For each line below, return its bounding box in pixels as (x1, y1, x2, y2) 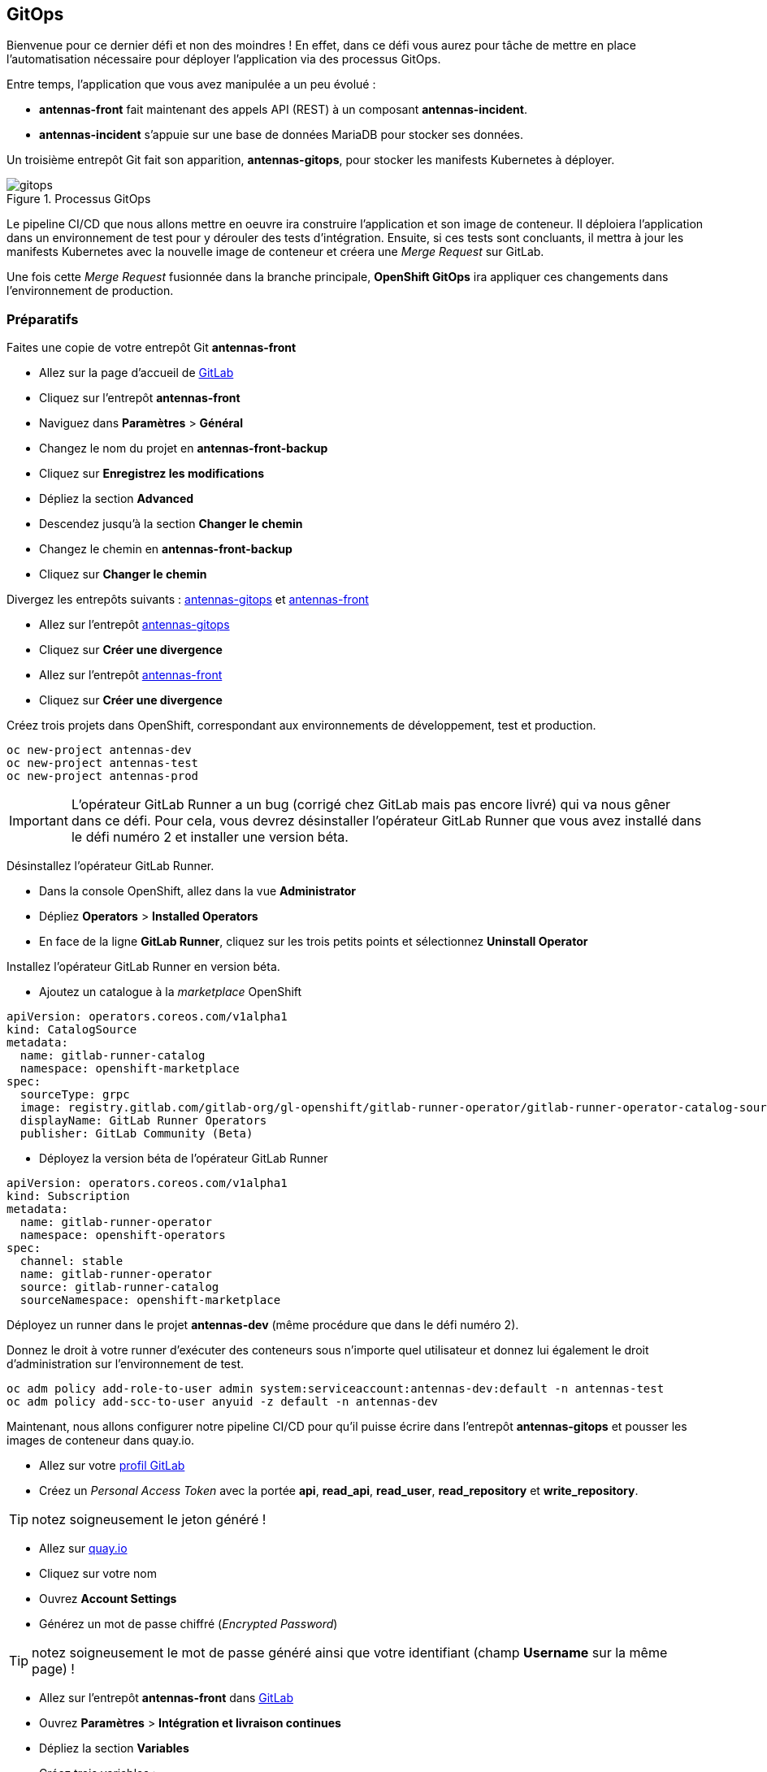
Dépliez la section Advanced (39, 492, 194, 506)
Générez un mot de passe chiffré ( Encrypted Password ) (39, 1617, 338, 1631)
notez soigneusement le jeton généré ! (32, 1511, 266, 1528)
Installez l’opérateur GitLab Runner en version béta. (6, 960, 280, 974)
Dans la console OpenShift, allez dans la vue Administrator (39, 884, 356, 899)
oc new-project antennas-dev (6, 743, 192, 757)
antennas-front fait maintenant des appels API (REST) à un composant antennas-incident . (39, 102, 527, 117)
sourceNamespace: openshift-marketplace (19, 1293, 281, 1307)
